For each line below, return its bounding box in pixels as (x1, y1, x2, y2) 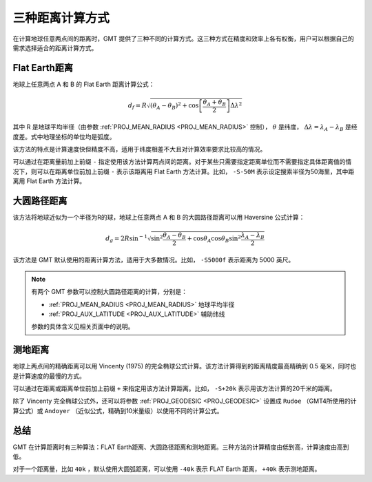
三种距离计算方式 (12, 10, 110, 25)
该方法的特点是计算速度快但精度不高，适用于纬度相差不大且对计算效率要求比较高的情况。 (12, 145, 267, 153)
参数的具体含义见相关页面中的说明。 (31, 322, 134, 331)
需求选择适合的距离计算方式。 (12, 43, 98, 52)
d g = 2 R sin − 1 (105, 233, 148, 244)
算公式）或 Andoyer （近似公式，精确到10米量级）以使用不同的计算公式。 (12, 406, 223, 415)
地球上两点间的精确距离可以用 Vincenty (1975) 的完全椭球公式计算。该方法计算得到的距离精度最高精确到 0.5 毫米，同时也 (12, 362, 357, 370)
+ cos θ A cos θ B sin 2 (187, 233, 241, 244)
